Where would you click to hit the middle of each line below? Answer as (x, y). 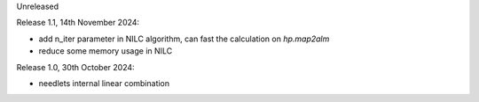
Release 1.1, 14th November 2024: (78, 23)
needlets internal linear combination (104, 83)
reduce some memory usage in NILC (106, 51)
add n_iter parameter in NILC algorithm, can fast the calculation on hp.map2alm (184, 39)
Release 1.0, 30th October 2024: (75, 67)
